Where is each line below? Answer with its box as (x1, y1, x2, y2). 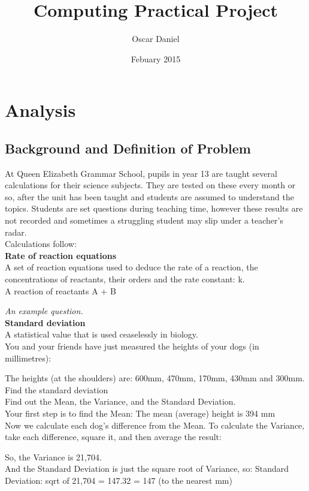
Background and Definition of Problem (5, 138, 251, 157)
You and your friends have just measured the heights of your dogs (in (5, 340, 259, 353)
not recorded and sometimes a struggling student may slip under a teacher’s (5, 214, 283, 227)
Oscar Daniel (132, 32, 180, 45)
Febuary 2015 (131, 52, 181, 65)
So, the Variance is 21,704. (5, 450, 102, 463)
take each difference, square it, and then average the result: (5, 430, 222, 443)
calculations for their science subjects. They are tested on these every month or (5, 179, 296, 191)
